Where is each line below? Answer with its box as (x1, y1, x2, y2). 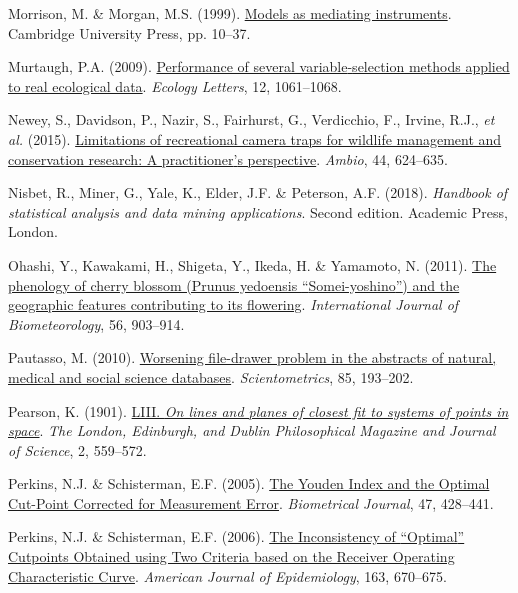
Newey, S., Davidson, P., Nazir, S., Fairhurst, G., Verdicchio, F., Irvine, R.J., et (8, 109, 495, 130)
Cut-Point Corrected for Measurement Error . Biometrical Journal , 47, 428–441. (8, 492, 494, 513)
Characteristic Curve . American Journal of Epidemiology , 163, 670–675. (8, 565, 447, 586)
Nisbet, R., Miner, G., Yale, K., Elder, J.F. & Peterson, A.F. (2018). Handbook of (8, 182, 508, 203)
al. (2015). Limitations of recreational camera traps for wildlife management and (8, 128, 502, 149)
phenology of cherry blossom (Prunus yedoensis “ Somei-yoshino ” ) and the (8, 274, 460, 295)
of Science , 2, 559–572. (8, 439, 147, 460)
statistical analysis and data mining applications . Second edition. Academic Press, (8, 201, 508, 222)
